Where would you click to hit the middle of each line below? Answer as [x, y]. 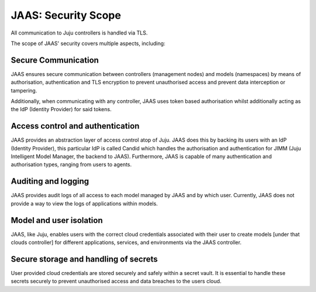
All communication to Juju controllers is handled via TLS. [79, 33]
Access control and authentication [75, 126]
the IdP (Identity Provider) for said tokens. [61, 109]
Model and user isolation [57, 220]
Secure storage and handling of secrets [84, 259]
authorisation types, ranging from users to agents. [71, 164]
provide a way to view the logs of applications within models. [84, 203]
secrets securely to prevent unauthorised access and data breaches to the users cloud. [116, 281]
